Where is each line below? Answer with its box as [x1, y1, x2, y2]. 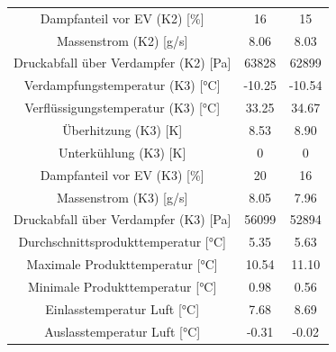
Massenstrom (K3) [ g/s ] [56, 187, 188, 206]
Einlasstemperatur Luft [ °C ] [45, 299, 200, 318]
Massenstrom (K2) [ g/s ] [56, 31, 188, 50]
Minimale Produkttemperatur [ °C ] [27, 276, 217, 295]
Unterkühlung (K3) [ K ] [59, 142, 186, 161]
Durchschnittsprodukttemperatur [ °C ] [18, 232, 226, 251]
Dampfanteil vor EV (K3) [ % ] [40, 165, 204, 184]
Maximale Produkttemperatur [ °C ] [26, 255, 218, 274]
